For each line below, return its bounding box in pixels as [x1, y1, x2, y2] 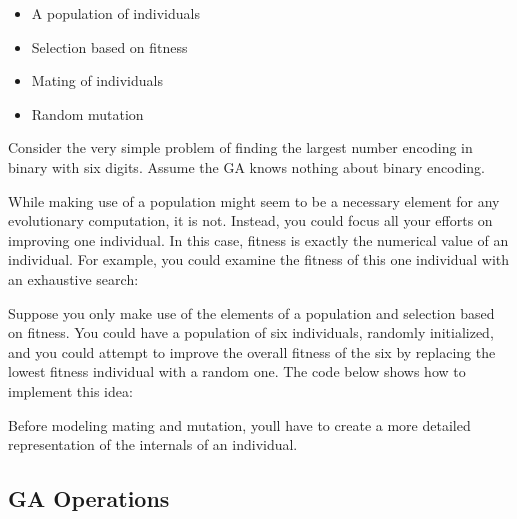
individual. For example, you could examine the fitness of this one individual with [8, 249, 510, 270]
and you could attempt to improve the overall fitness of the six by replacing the [8, 341, 496, 362]
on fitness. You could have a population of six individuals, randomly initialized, [8, 322, 494, 343]
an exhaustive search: [8, 268, 139, 289]
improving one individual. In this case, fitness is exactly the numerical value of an [8, 229, 509, 250]
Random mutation [31, 103, 144, 124]
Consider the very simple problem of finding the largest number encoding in [8, 137, 473, 158]
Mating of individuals [31, 70, 163, 91]
